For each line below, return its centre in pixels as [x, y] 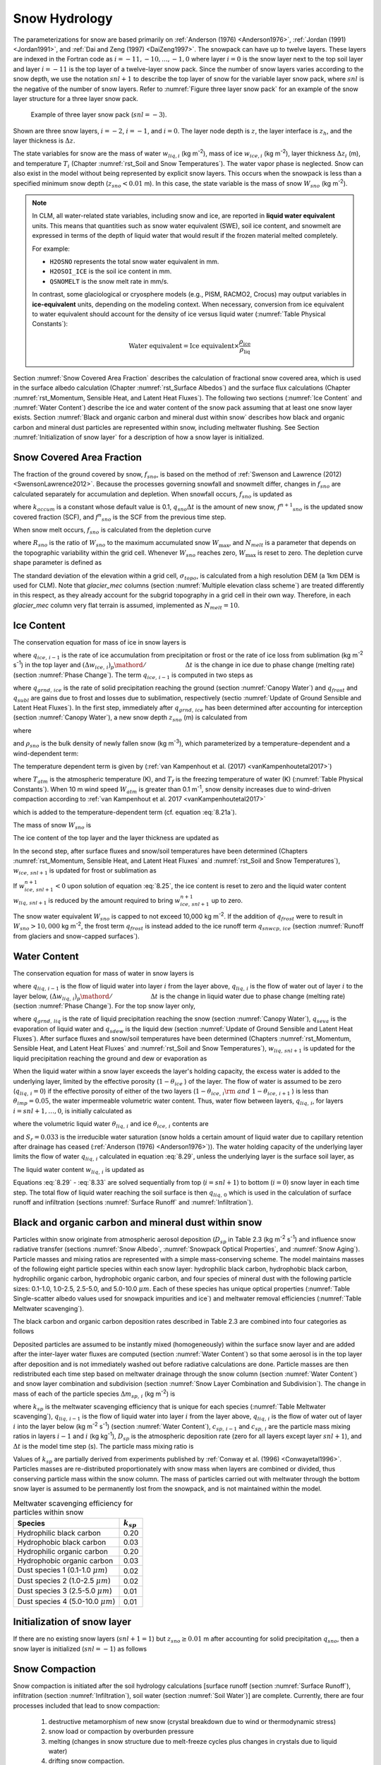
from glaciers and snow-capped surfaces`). [77, 936]
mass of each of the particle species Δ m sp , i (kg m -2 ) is [94, 1394]
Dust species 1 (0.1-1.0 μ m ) [62, 1570]
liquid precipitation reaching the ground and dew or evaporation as [110, 1058]
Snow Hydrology [63, 18]
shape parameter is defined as [58, 563]
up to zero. [227, 901]
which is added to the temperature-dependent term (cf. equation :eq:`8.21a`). [125, 812]
